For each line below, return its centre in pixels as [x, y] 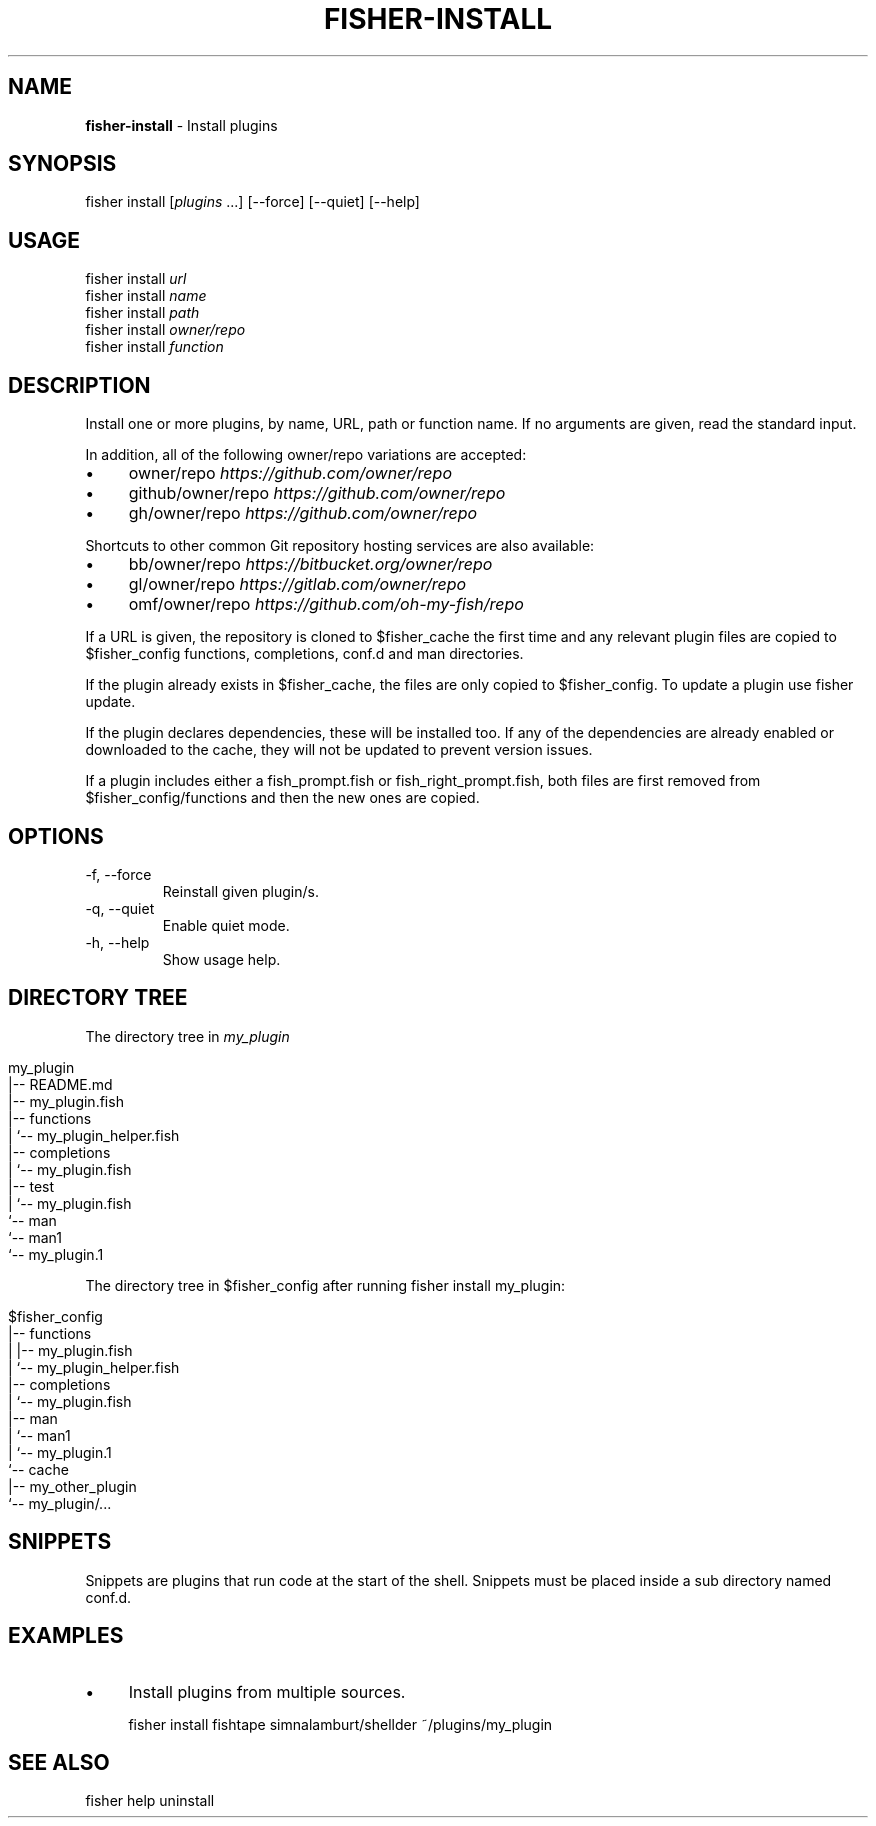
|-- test [31, 1186]
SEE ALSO [59, 1762]
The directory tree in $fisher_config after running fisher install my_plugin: [325, 1285]
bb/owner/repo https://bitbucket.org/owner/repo [310, 564]
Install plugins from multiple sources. [267, 1691]
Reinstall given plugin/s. [240, 891]
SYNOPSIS [62, 164]
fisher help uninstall [150, 1801]
